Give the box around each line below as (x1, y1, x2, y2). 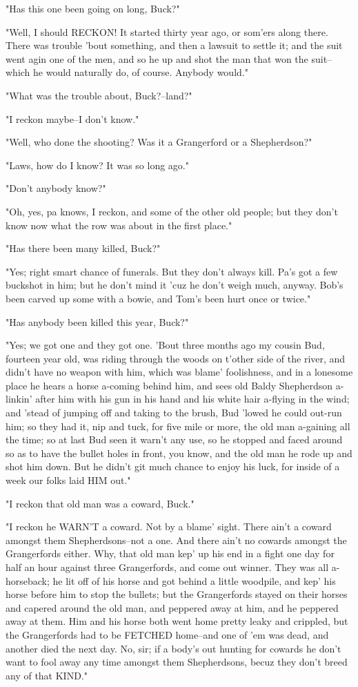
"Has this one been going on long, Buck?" (6, 1, 180, 15)
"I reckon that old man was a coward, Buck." (6, 496, 195, 510)
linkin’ (6, 391, 32, 406)
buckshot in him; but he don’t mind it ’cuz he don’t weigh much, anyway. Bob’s (6, 278, 344, 292)
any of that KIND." (6, 668, 88, 682)
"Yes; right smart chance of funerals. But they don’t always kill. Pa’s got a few (6, 264, 338, 278)
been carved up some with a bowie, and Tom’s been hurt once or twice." (6, 291, 311, 305)
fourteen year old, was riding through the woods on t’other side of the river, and (6, 351, 346, 365)
